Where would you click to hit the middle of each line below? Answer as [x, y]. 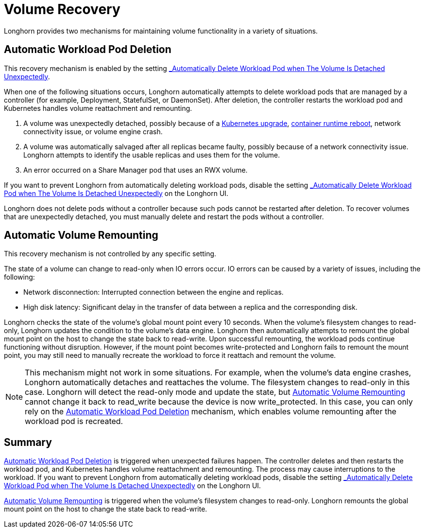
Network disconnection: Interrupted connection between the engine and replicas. [153, 292]
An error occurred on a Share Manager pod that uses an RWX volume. [136, 170]
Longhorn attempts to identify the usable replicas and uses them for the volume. [152, 155]
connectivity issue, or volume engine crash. [93, 131]
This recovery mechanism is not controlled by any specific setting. [110, 254]
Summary [28, 442]
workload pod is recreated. [74, 421]
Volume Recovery [62, 9]
